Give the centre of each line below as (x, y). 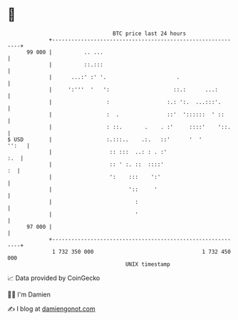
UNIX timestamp (148, 264)
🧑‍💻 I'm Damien (29, 294)
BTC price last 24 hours (150, 33)
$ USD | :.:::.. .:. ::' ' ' (105, 139)
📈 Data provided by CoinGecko (54, 278)
